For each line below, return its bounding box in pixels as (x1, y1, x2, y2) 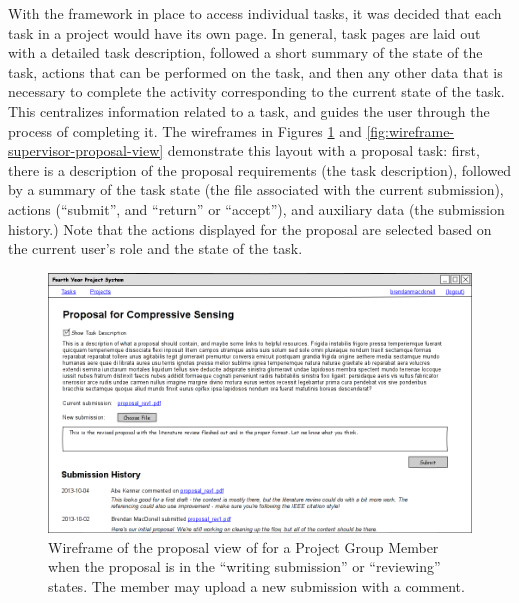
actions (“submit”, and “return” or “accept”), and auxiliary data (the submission (8, 198, 505, 219)
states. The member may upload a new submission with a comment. (48, 576, 465, 597)
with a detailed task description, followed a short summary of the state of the (8, 42, 483, 63)
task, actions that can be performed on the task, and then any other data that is (8, 61, 503, 82)
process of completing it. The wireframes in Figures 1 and (8, 120, 362, 141)
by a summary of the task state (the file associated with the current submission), (8, 179, 504, 200)
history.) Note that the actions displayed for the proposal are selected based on (8, 218, 492, 239)
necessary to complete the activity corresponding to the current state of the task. (8, 81, 505, 102)
